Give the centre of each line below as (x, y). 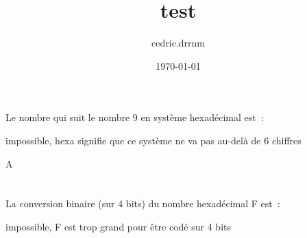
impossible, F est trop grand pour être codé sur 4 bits (118, 226)
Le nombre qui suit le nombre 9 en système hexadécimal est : (135, 117)
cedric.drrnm (178, 43)
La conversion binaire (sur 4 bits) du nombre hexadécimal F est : (143, 203)
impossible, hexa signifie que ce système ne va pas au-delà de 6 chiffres (153, 140)
